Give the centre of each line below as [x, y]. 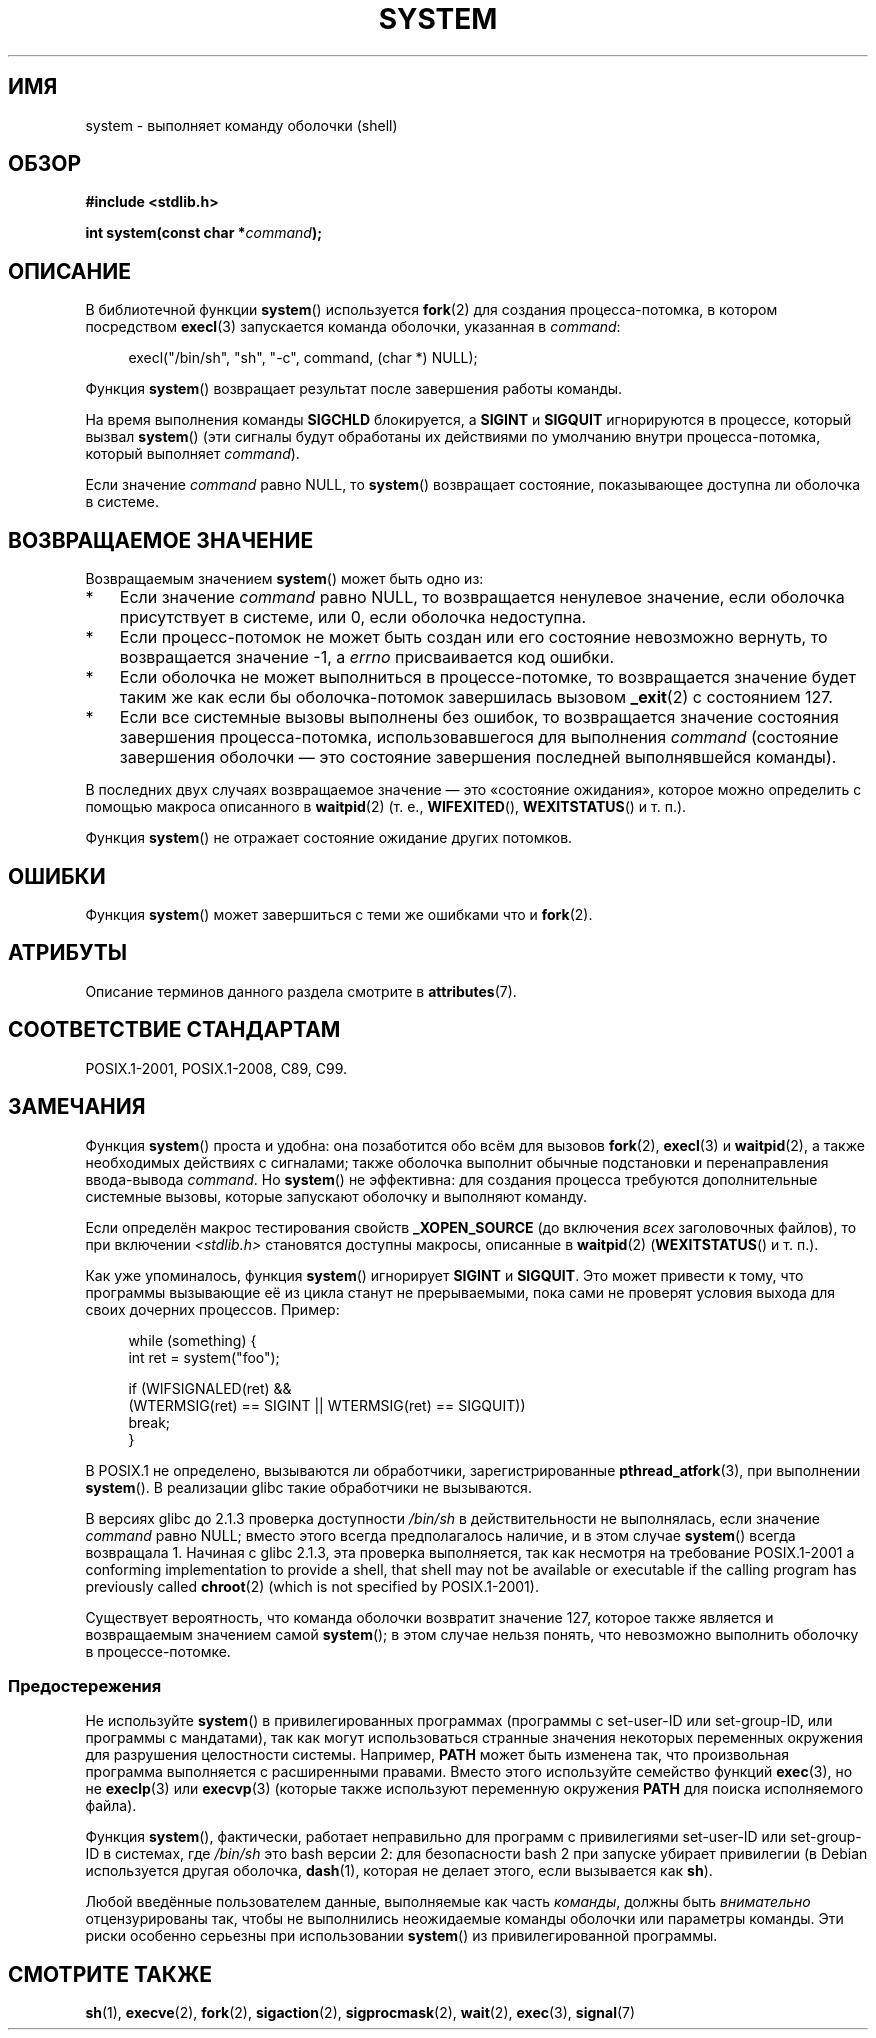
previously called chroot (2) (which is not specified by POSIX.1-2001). [312, 1586]
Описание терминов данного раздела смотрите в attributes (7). [301, 991]
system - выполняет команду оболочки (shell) [241, 125]
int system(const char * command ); [203, 233]
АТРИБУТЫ [68, 953]
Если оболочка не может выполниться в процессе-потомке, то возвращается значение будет [487, 677]
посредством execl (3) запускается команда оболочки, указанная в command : [353, 327]
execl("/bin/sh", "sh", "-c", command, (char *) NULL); [303, 358]
